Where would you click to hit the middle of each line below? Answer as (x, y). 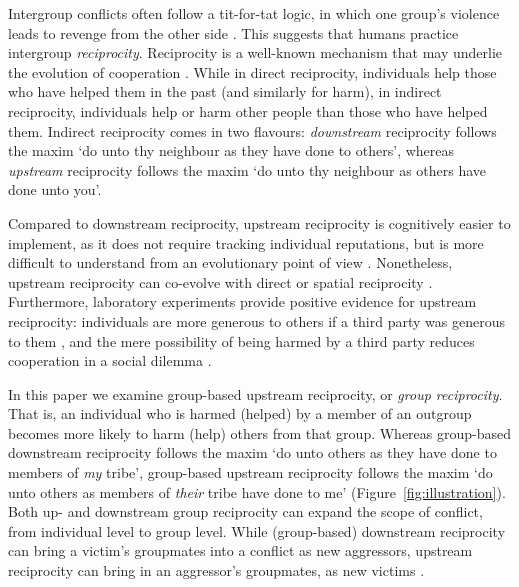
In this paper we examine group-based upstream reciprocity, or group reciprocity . (255, 393)
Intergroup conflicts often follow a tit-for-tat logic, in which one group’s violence (254, 13)
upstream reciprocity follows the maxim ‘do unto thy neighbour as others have (247, 169)
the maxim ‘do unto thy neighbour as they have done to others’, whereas (231, 150)
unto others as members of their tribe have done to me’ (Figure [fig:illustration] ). (257, 491)
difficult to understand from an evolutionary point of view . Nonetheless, (230, 262)
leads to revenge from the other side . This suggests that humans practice (233, 32)
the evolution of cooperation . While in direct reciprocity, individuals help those (252, 71)
